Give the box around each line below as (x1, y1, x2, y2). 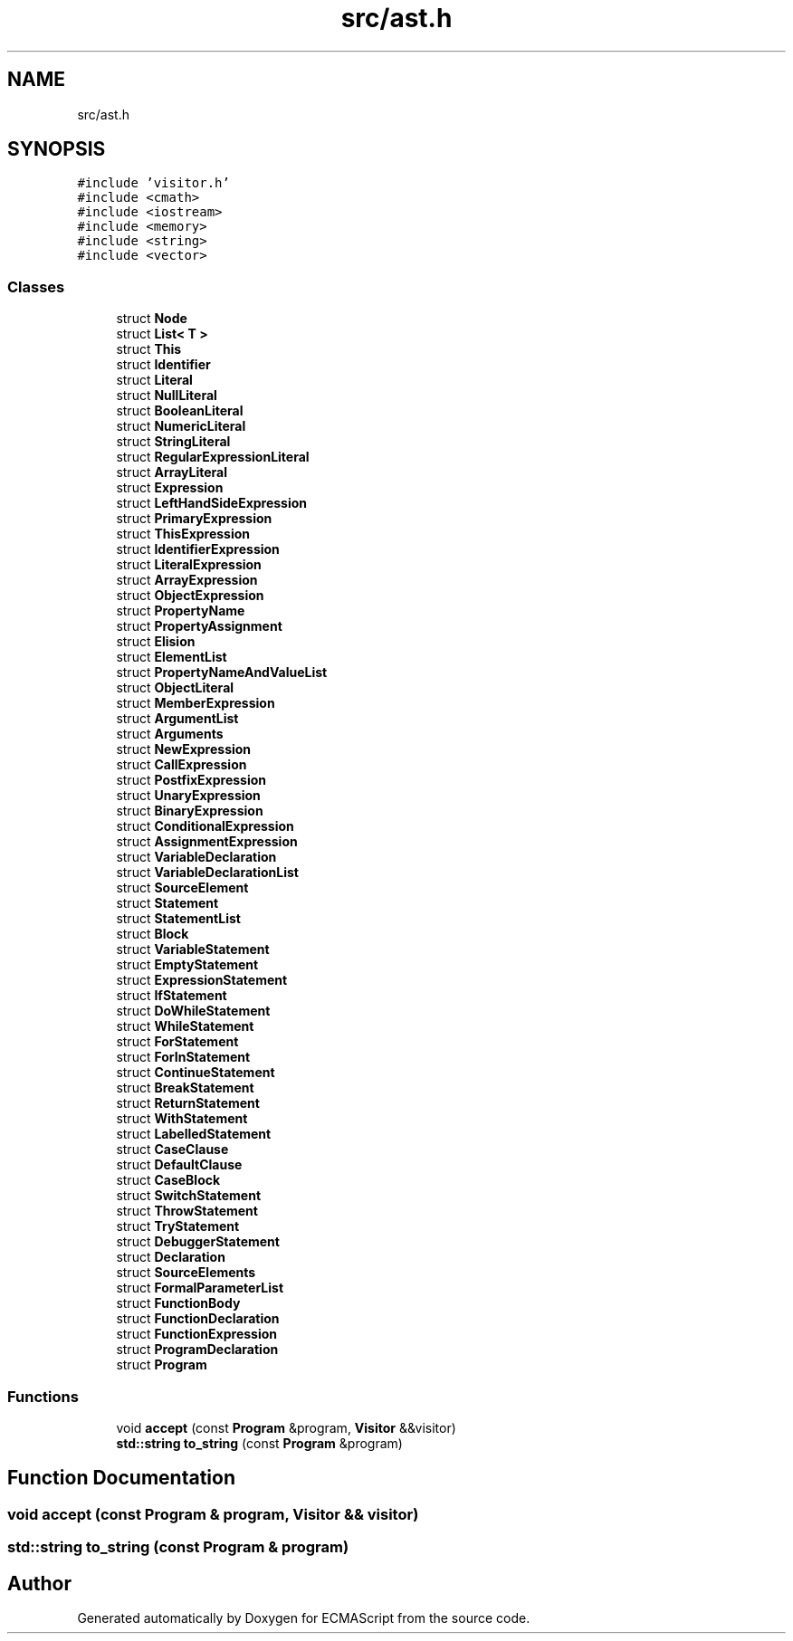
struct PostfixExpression (116, 772, 267, 788)
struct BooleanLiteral (116, 403, 244, 419)
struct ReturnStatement (116, 1095, 260, 1111)
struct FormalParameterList (116, 1280, 284, 1296)
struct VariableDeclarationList (116, 864, 299, 881)
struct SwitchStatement (116, 1188, 262, 1204)
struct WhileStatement (116, 1018, 254, 1035)
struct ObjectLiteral (116, 680, 234, 696)
